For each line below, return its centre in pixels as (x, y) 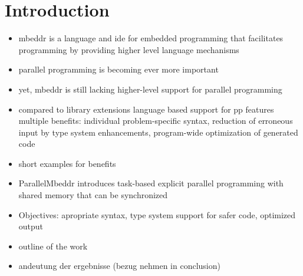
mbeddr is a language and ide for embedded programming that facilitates (151, 38)
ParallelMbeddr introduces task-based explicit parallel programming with (151, 183)
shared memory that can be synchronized (93, 195)
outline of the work (53, 246)
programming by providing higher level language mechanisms (129, 49)
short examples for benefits (67, 163)
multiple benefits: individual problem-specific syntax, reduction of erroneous (156, 121)
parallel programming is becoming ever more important (118, 69)
